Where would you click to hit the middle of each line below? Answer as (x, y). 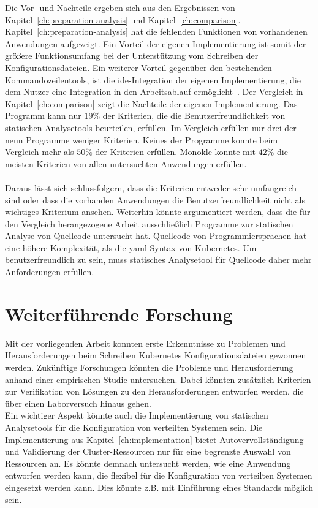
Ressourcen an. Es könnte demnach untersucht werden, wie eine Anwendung (148, 463)
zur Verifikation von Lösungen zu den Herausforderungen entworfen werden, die (154, 391)
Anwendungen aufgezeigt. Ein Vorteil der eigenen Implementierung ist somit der (156, 43)
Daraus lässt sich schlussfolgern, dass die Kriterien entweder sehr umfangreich (151, 187)
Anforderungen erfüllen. (50, 272)
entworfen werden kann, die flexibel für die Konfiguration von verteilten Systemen (159, 475)
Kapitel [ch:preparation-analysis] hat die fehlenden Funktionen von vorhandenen (156, 32)
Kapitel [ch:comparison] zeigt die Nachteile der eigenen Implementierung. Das (151, 103)
